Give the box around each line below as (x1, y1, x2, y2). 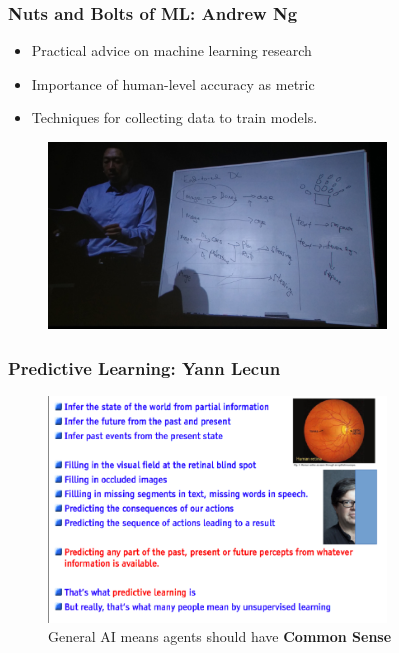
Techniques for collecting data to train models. (31, 107, 318, 128)
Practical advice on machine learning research (31, 40, 312, 61)
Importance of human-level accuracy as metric (31, 73, 315, 94)
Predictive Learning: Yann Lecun (8, 355, 281, 380)
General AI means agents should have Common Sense (48, 626, 392, 647)
